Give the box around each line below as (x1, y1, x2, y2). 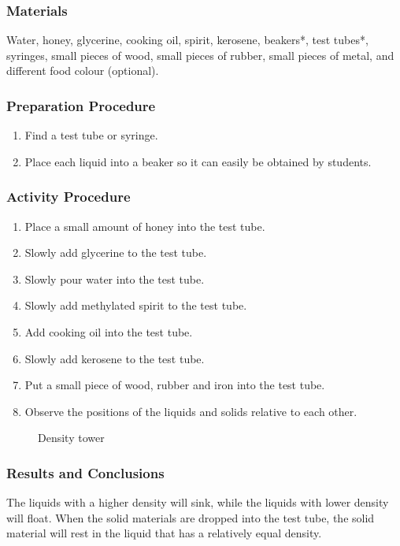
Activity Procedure (6, 187, 131, 206)
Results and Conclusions (6, 462, 165, 482)
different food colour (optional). (6, 62, 159, 79)
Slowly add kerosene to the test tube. (24, 350, 205, 366)
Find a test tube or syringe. (24, 127, 158, 143)
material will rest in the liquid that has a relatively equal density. (6, 525, 322, 541)
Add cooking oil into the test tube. (24, 324, 193, 340)
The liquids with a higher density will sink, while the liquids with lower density (6, 494, 389, 511)
